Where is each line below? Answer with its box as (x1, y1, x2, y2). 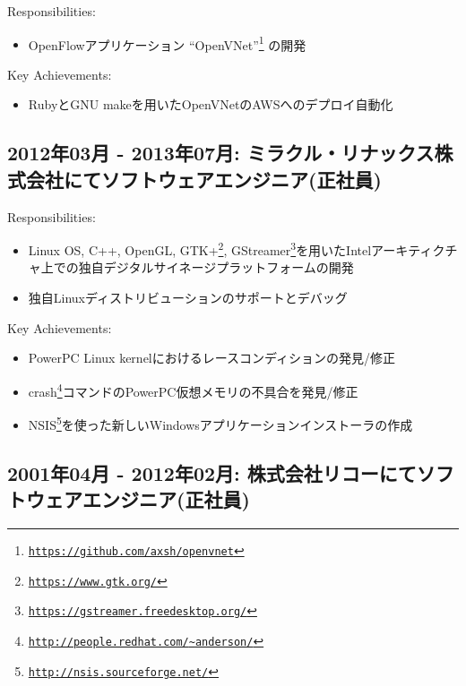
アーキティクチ (371, 240, 458, 259)
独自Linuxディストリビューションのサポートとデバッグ (28, 288, 348, 307)
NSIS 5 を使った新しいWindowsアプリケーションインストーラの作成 (28, 413, 413, 433)
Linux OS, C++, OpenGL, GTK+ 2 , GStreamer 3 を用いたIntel (28, 238, 372, 259)
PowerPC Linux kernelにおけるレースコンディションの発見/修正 (28, 348, 396, 367)
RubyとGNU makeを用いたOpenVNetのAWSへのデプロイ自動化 (28, 95, 393, 114)
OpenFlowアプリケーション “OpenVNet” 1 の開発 (28, 32, 306, 54)
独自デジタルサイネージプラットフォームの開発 (78, 258, 354, 277)
